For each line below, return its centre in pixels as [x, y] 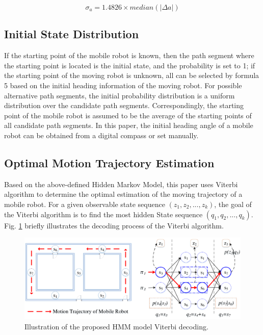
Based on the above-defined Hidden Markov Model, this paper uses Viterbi [121, 184]
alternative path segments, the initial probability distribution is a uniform [120, 95]
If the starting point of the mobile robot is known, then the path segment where [129, 55]
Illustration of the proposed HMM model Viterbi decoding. [116, 326]
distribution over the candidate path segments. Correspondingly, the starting [124, 105]
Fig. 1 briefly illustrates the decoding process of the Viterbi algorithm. [114, 225]
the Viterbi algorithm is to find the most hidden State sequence [103, 214]
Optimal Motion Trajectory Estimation [109, 162]
